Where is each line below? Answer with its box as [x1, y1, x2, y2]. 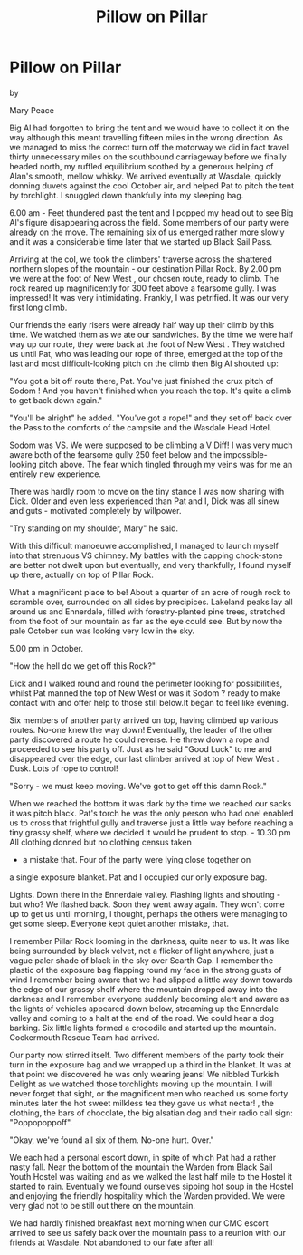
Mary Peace [9, 104, 54, 115]
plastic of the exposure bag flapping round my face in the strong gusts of [9, 964, 282, 975]
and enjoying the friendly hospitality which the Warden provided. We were [9, 1190, 286, 1202]
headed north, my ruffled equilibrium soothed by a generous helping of [9, 160, 274, 171]
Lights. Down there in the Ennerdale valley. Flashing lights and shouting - [9, 889, 281, 900]
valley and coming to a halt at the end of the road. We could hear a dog [9, 1012, 274, 1023]
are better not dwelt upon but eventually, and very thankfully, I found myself [9, 559, 292, 570]
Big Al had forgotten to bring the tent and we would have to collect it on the [9, 122, 289, 133]
